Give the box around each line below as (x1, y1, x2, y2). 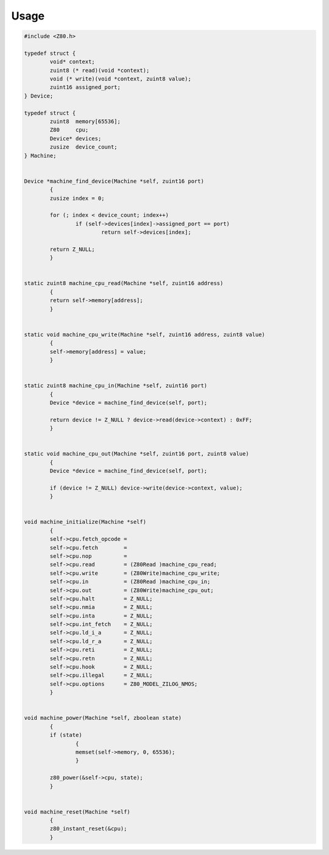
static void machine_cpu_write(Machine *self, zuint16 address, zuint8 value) (24, 331, 265, 338)
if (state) (49, 731, 82, 739)
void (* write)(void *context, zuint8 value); (49, 76, 191, 82)
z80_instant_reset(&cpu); (49, 825, 127, 832)
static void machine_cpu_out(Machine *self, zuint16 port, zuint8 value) (24, 451, 249, 457)
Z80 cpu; (49, 127, 89, 133)
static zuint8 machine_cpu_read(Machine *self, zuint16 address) (24, 280, 224, 287)
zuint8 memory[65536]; (49, 118, 121, 125)
